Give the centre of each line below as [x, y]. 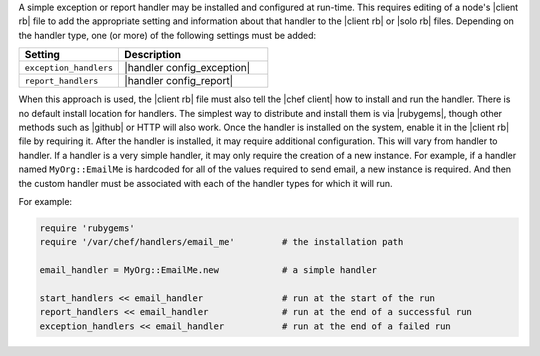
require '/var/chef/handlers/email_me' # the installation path [221, 242]
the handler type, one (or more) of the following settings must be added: [167, 35]
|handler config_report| [179, 81]
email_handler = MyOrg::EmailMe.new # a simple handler [208, 270]
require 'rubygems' [87, 228]
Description [153, 55]
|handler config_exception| [187, 68]
